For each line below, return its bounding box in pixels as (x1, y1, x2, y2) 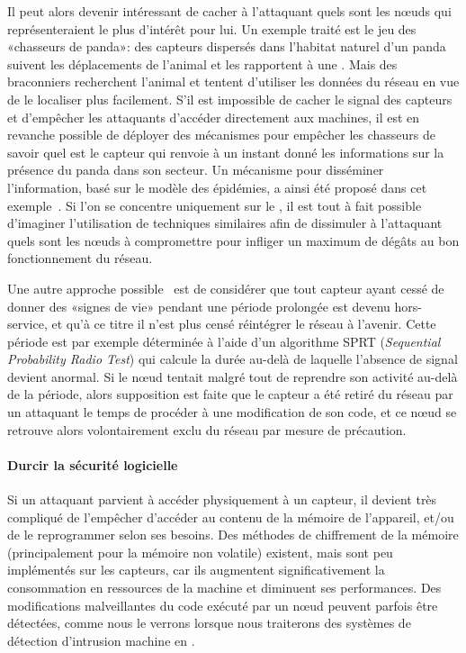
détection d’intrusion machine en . (7, 630, 195, 649)
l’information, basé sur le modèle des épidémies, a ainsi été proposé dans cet (7, 177, 427, 196)
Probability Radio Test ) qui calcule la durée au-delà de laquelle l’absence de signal (7, 349, 458, 368)
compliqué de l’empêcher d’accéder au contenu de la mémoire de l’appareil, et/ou (7, 507, 454, 526)
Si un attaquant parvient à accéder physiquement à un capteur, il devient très (7, 490, 437, 509)
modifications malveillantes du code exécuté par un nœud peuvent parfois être (7, 595, 438, 614)
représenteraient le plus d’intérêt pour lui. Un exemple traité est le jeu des (7, 19, 417, 38)
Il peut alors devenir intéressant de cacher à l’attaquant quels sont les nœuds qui (7, 2, 452, 20)
